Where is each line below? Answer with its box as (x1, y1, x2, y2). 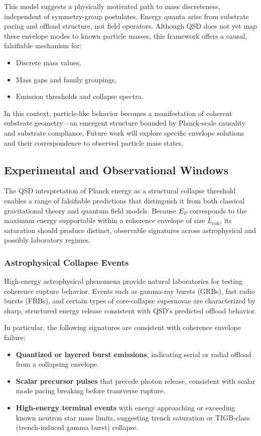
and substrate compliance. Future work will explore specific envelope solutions (4, 127, 244, 138)
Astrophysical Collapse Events (4, 256, 129, 268)
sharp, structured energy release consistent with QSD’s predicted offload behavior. (4, 305, 257, 315)
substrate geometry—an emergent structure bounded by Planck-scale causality (4, 118, 246, 128)
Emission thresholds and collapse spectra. (16, 91, 144, 101)
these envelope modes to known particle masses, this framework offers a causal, (4, 30, 247, 41)
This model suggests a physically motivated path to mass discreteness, (4, 1, 220, 11)
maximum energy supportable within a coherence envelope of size (4, 215, 205, 226)
